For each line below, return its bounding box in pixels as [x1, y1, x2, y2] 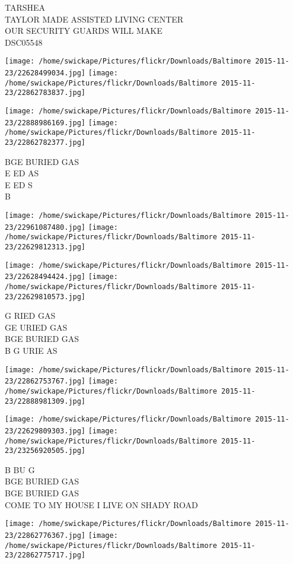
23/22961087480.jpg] [5, 223, 86, 232]
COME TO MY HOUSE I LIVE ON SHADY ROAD [5, 498, 198, 511]
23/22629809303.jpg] [5, 426, 86, 435]
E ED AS [5, 167, 39, 179]
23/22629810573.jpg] [5, 292, 86, 301]
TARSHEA [5, 1, 46, 13]
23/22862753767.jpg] [5, 377, 86, 386]
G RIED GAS [5, 309, 56, 322]
